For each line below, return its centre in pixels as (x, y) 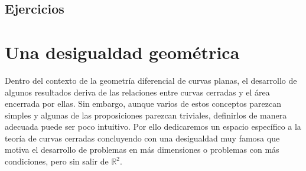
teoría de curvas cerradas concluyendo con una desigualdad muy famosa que (142, 138)
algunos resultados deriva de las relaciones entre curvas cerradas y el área (137, 92)
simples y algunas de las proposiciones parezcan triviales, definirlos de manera (146, 115)
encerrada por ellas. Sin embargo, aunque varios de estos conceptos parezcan (143, 103)
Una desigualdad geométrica (122, 52)
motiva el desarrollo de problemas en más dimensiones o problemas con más (142, 149)
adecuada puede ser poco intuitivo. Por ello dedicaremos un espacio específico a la (153, 126)
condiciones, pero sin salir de (57, 161)
